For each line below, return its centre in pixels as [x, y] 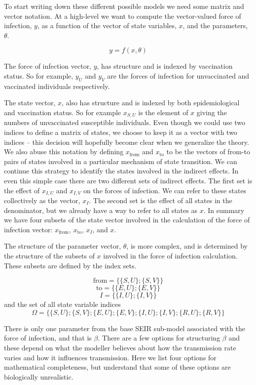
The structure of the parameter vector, [63, 246]
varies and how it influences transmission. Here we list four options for [110, 357]
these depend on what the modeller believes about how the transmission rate [120, 347]
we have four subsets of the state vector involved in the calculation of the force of [127, 220]
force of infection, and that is [48, 338]
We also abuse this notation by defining [64, 151]
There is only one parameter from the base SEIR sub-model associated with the [125, 328]
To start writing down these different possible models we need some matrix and [124, 6]
